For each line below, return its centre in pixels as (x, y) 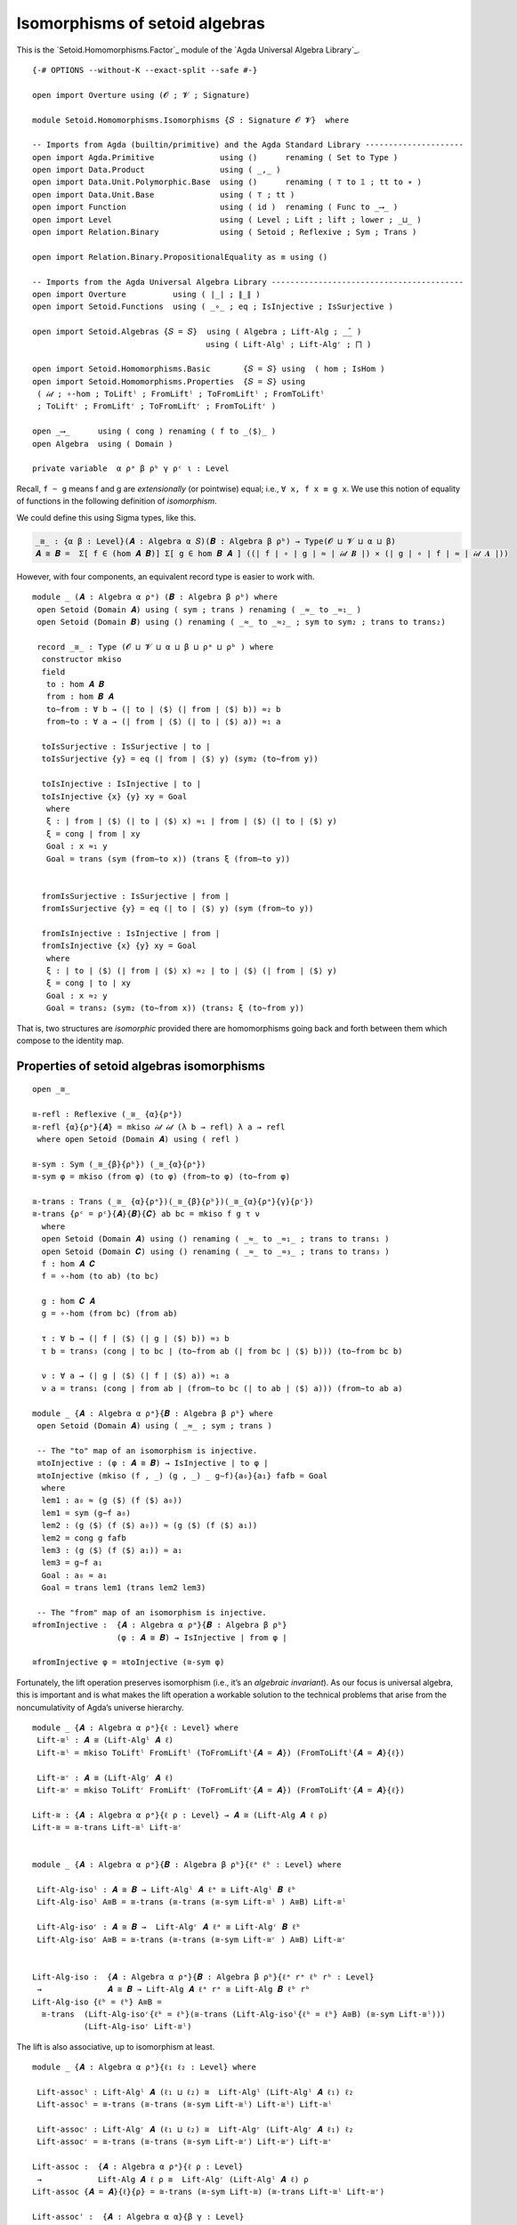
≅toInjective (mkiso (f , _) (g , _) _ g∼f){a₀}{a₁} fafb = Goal (182, 1476)
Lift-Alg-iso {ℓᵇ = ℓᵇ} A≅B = (97, 2002)
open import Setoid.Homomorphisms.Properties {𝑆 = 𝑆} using (169, 381)
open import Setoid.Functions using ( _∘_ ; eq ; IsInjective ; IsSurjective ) (213, 307)
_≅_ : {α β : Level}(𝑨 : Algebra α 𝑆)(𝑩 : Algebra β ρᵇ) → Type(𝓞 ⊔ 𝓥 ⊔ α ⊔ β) (215, 541)
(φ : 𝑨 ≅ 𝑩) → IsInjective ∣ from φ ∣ (202, 1637)
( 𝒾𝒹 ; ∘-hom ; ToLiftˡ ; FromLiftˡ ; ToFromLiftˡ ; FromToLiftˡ (181, 394)
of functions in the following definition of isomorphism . (117, 501)
